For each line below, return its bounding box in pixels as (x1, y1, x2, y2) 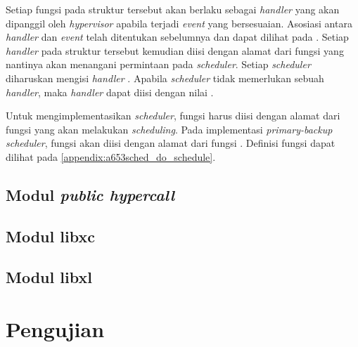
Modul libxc (6, 225, 95, 247)
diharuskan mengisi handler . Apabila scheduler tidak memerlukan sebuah (6, 70, 324, 85)
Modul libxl (6, 266, 92, 288)
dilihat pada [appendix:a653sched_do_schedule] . (6, 149, 216, 164)
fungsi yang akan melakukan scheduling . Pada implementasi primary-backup (6, 122, 333, 136)
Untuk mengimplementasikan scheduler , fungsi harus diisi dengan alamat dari (6, 108, 340, 123)
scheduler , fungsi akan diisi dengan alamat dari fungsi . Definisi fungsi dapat (6, 136, 335, 150)
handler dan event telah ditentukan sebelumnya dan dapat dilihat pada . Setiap (6, 30, 349, 44)
